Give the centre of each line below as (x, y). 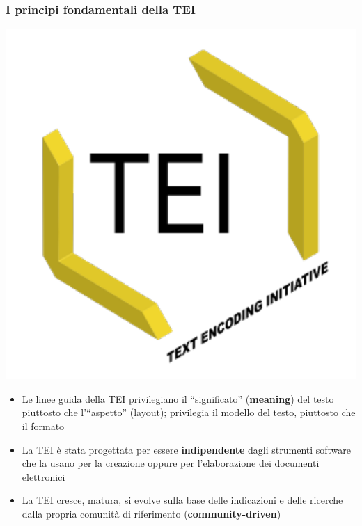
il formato (43, 426)
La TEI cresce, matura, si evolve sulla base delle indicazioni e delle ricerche (182, 500)
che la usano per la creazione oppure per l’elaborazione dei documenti (171, 463)
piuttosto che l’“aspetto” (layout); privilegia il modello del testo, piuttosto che (189, 412)
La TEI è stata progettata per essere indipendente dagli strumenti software (187, 449)
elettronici (44, 476)
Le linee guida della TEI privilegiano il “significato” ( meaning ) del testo (178, 398)
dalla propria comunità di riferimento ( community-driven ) (151, 513)
